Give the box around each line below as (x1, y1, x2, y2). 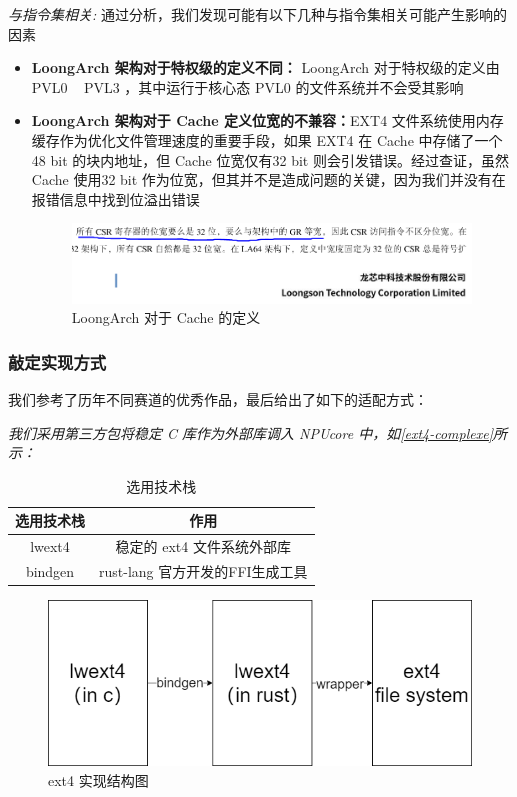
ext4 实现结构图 (48, 769, 149, 790)
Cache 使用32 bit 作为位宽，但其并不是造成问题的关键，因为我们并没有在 (31, 169, 506, 190)
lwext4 (30, 536, 70, 557)
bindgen (25, 561, 75, 582)
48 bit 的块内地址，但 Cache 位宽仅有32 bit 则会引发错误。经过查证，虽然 (31, 149, 509, 170)
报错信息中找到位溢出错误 (31, 188, 200, 209)
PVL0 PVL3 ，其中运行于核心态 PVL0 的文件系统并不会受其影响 (31, 76, 464, 97)
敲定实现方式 (8, 349, 107, 374)
